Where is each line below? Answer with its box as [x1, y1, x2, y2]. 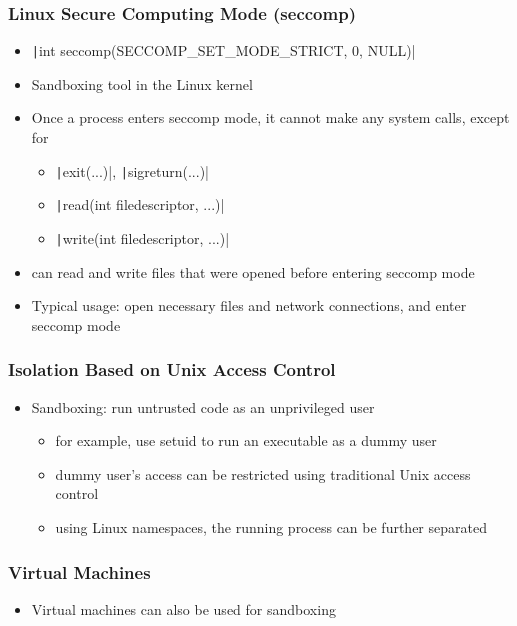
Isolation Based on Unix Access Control [8, 357, 336, 382]
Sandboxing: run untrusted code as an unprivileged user [31, 396, 375, 417]
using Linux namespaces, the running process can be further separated [55, 517, 487, 537]
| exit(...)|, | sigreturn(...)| [55, 160, 209, 181]
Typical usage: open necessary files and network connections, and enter [31, 295, 467, 316]
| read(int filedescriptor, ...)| [55, 194, 225, 215]
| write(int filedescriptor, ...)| [55, 227, 230, 248]
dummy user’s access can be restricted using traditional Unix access [55, 463, 471, 484]
